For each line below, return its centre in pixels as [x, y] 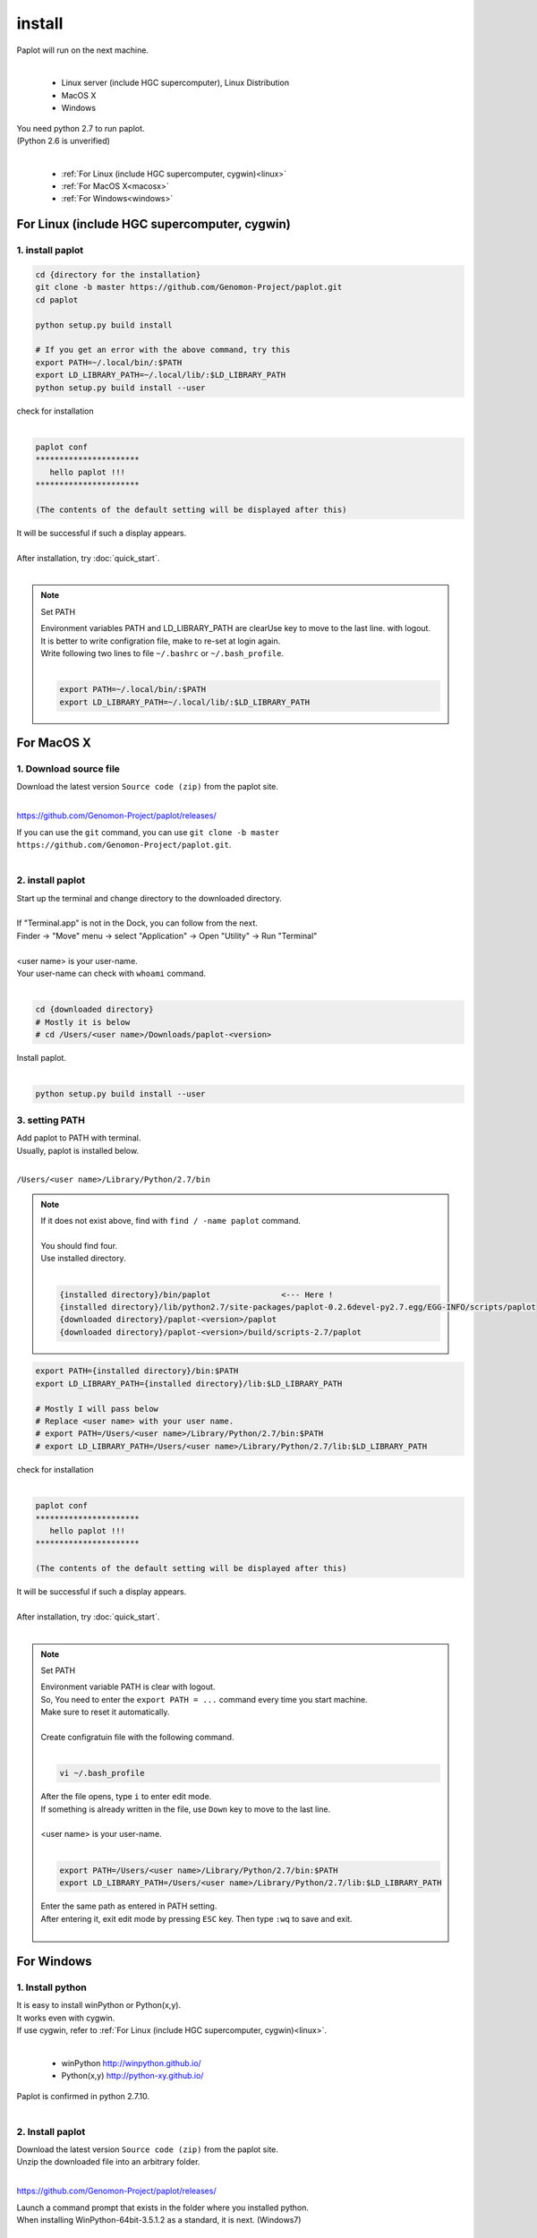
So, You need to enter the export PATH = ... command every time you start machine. [204, 1699]
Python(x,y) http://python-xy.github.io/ [132, 2076]
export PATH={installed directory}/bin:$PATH [137, 1371]
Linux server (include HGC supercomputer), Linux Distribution [175, 83]
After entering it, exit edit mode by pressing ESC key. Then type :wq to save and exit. [196, 1918]
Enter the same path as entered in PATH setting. [129, 1906]
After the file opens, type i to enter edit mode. [126, 1797]
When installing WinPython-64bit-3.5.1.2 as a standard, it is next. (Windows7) [159, 2220]
